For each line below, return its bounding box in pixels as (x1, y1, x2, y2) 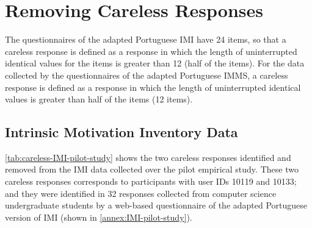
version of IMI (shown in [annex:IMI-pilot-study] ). (5, 210, 192, 223)
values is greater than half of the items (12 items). (5, 93, 193, 105)
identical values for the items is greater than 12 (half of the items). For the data (5, 57, 305, 69)
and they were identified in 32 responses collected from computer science (5, 187, 277, 199)
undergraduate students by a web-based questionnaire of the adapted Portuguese (5, 199, 308, 212)
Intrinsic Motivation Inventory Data (5, 123, 238, 141)
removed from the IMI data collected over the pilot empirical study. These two (5, 163, 299, 176)
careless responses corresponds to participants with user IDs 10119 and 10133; (5, 175, 297, 188)
